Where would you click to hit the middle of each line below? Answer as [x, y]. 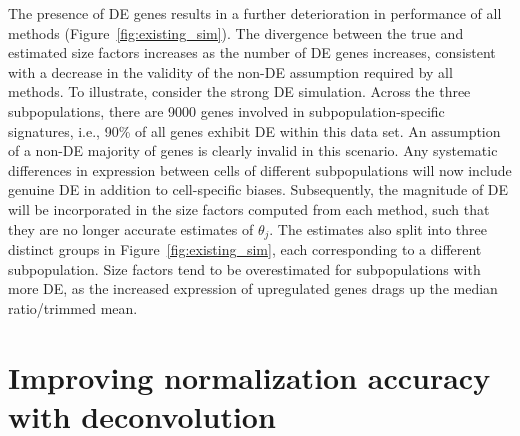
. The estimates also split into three [378, 228]
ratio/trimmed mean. [73, 307]
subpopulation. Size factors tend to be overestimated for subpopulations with [244, 268]
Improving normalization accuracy [249, 376]
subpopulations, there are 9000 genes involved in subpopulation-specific [226, 110]
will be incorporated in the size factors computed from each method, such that [249, 208]
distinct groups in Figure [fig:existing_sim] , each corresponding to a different [245, 248]
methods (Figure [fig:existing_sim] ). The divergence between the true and [236, 32]
